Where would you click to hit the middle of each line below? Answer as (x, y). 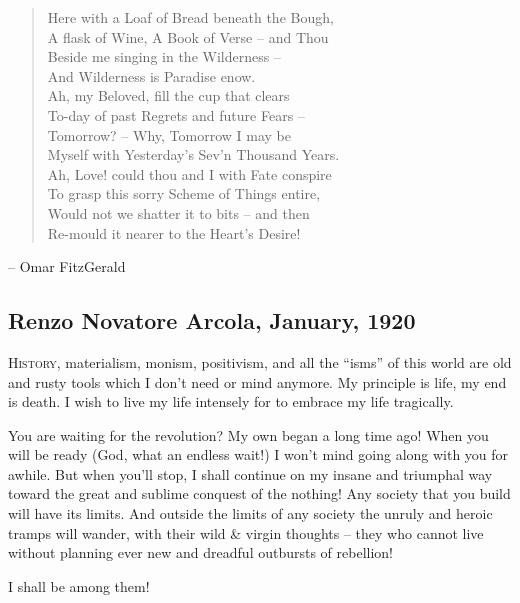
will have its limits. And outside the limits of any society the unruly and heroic (250, 513)
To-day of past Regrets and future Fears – (176, 114)
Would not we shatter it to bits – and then (178, 212)
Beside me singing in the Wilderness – (164, 56)
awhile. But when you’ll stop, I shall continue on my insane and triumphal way (250, 473)
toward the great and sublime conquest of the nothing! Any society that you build (259, 493)
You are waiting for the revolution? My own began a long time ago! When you (248, 434)
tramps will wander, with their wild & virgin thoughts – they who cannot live (246, 532)
